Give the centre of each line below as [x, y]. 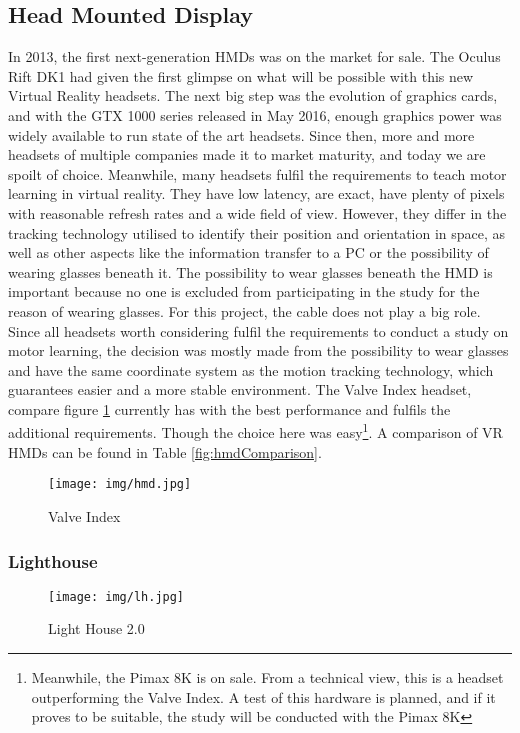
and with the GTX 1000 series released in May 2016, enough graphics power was [255, 114]
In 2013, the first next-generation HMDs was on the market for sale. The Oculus [254, 56]
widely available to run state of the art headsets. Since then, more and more [241, 134]
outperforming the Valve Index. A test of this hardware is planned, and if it [263, 696]
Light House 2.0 [96, 628]
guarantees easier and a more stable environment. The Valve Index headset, [240, 389]
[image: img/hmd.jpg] [120, 484]
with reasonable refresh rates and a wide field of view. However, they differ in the [257, 212]
